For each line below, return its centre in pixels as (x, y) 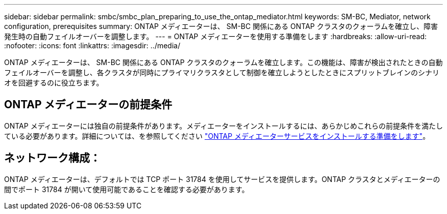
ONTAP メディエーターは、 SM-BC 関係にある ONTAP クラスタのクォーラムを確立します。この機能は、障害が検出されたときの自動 (224, 62)
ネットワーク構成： (52, 158)
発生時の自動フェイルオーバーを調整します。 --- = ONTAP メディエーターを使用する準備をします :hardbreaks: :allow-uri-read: (216, 36)
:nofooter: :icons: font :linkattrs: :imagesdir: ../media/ (92, 45)
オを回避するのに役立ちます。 (54, 83)
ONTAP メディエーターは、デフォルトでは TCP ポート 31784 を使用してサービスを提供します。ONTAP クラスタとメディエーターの (222, 179)
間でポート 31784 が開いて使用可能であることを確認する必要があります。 (127, 189)
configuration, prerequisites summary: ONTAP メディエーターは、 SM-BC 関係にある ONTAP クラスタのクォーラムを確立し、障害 (221, 26)
